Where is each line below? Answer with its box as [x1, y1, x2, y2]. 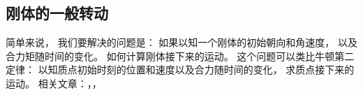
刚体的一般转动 [6, 2, 108, 24]
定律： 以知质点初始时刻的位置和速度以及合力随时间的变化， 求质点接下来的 [6, 62, 355, 77]
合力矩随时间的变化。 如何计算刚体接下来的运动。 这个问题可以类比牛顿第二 [6, 48, 355, 63]
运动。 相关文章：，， [6, 75, 102, 90]
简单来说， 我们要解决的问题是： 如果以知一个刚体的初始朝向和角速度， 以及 [6, 35, 357, 50]
